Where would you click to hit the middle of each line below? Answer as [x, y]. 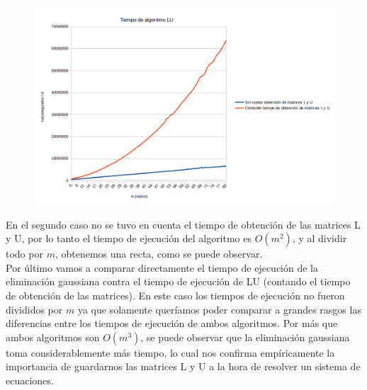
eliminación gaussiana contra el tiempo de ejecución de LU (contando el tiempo [178, 281]
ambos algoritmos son [53, 337]
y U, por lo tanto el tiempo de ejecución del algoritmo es [129, 238]
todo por [24, 254]
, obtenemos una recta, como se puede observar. [159, 254]
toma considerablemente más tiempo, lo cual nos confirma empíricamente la [170, 352]
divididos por [34, 309]
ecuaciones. [30, 380]
